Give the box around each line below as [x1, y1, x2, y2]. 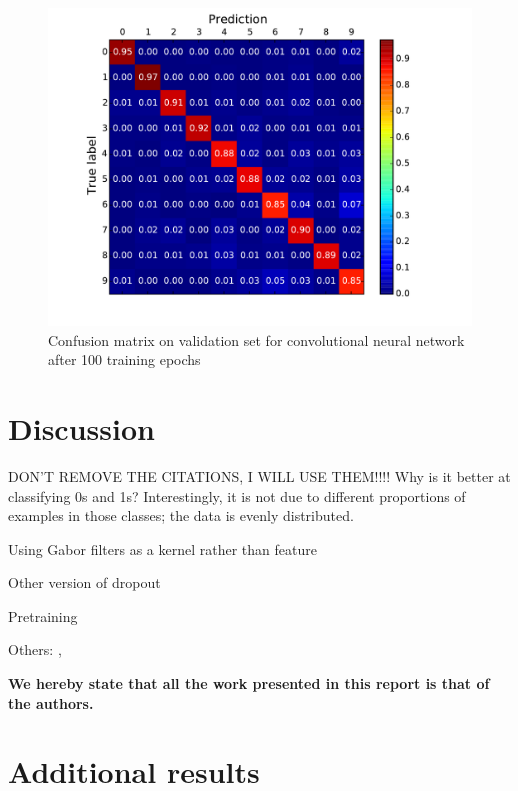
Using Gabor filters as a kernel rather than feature [8, 538, 317, 559]
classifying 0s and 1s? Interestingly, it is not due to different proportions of [8, 485, 466, 506]
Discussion [8, 407, 155, 448]
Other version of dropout [8, 572, 161, 593]
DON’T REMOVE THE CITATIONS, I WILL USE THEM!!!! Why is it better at [8, 465, 511, 486]
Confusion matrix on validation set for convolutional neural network [48, 329, 465, 350]
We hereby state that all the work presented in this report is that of [8, 673, 490, 694]
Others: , [8, 639, 62, 660]
